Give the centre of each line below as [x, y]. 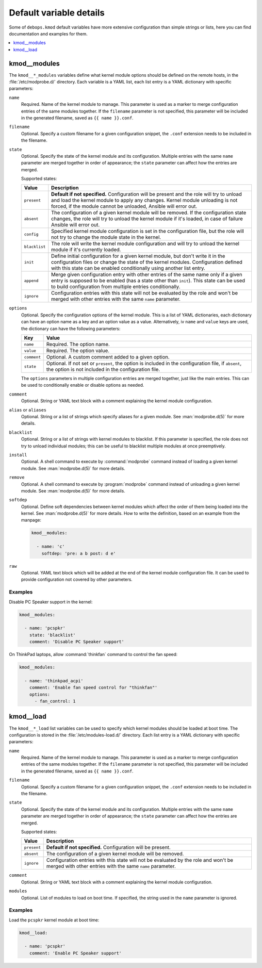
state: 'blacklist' [53, 635]
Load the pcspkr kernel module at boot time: [54, 920]
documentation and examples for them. [48, 33]
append [31, 281]
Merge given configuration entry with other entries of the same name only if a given [147, 275]
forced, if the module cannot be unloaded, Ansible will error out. [124, 206]
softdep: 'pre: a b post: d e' [79, 553]
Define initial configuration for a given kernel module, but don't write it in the [138, 256]
